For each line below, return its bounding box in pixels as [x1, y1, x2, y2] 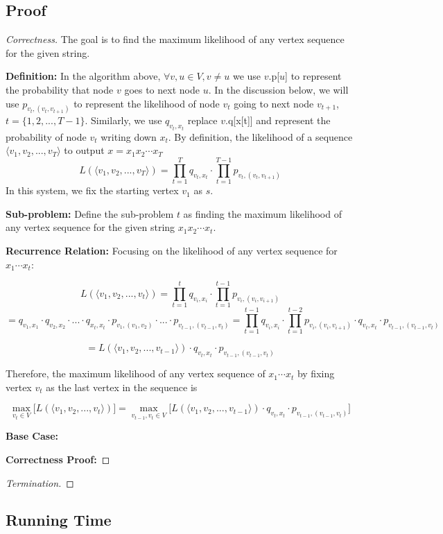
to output [64, 143, 105, 157]
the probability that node [6, 82, 114, 96]
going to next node [234, 96, 314, 110]
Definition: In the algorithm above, [6, 69, 161, 83]
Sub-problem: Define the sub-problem [6, 206, 174, 221]
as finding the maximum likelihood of [183, 206, 342, 221]
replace [187, 113, 218, 128]
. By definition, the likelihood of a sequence [168, 129, 353, 144]
